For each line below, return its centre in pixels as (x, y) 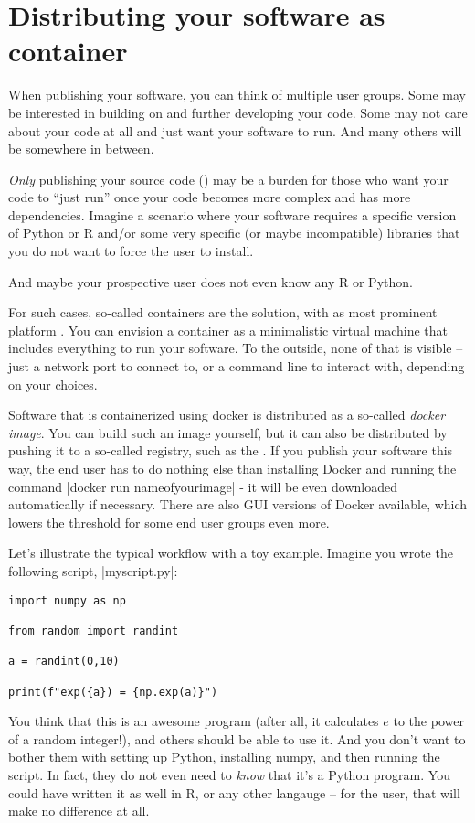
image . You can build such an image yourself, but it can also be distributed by (228, 432)
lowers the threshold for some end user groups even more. (169, 522)
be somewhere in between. (81, 149)
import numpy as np (67, 600)
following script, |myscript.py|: (93, 570)
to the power (428, 721)
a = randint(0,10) (64, 662)
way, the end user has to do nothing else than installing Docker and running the (232, 468)
